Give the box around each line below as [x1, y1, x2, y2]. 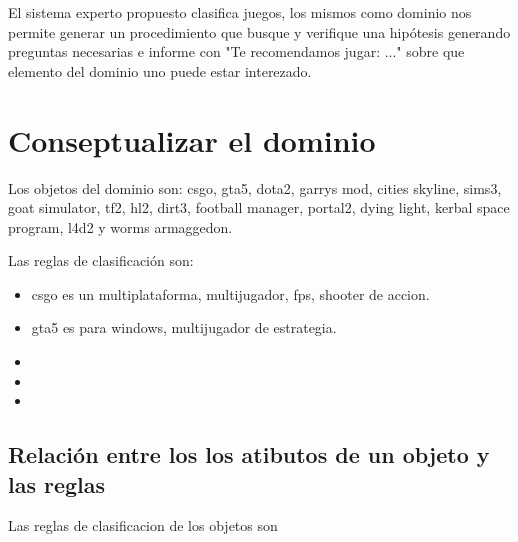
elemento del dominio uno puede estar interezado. [8, 60, 312, 81]
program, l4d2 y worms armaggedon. [8, 216, 233, 237]
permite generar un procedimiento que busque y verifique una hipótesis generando [8, 21, 511, 42]
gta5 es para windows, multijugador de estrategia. [31, 317, 337, 338]
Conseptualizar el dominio [8, 119, 376, 160]
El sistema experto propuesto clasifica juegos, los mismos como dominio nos [8, 2, 472, 22]
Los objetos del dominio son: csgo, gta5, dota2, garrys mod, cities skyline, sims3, [8, 177, 502, 198]
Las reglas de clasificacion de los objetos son [8, 515, 278, 536]
